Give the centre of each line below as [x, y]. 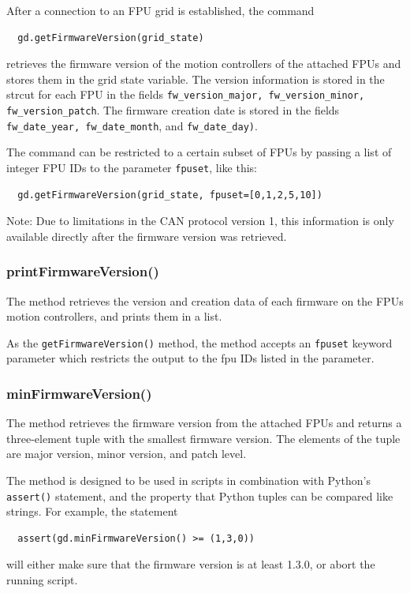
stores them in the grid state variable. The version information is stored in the [196, 79]
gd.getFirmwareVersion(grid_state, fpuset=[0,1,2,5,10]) [170, 195]
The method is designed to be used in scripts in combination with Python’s [188, 480]
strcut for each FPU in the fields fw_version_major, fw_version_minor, [186, 94]
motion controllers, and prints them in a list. [114, 316]
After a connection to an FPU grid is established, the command [160, 10]
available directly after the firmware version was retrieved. [147, 236]
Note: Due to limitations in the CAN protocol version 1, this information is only [200, 221]
